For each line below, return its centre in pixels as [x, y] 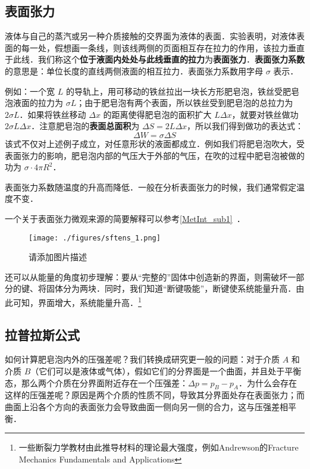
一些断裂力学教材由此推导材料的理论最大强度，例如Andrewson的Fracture [159, 447]
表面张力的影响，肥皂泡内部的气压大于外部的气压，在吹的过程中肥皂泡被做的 [155, 155]
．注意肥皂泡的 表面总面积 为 [85, 126]
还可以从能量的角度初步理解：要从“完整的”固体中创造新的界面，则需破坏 [146, 276]
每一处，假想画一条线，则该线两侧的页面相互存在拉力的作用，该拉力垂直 [163, 47]
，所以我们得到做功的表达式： [245, 126]
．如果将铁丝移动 [53, 114]
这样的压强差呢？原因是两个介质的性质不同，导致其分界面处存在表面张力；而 [155, 395]
